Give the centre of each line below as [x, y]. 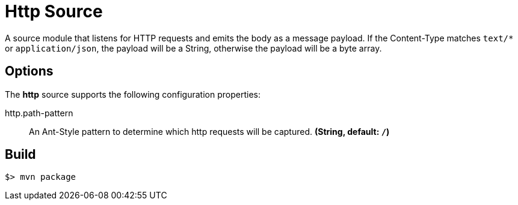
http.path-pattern [39, 113]
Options [29, 71]
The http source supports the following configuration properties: [133, 94]
